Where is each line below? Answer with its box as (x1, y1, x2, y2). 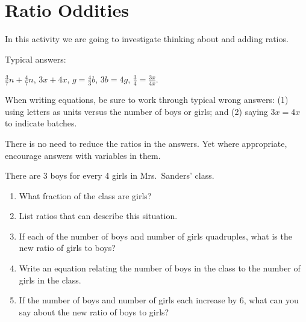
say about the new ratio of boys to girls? (19, 305, 169, 318)
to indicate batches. (5, 117, 77, 129)
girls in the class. (19, 273, 81, 286)
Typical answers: (5, 52, 66, 65)
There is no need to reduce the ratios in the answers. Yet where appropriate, (5, 137, 287, 149)
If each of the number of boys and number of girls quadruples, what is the (19, 229, 292, 242)
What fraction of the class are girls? (19, 189, 152, 202)
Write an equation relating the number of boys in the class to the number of (19, 262, 301, 274)
